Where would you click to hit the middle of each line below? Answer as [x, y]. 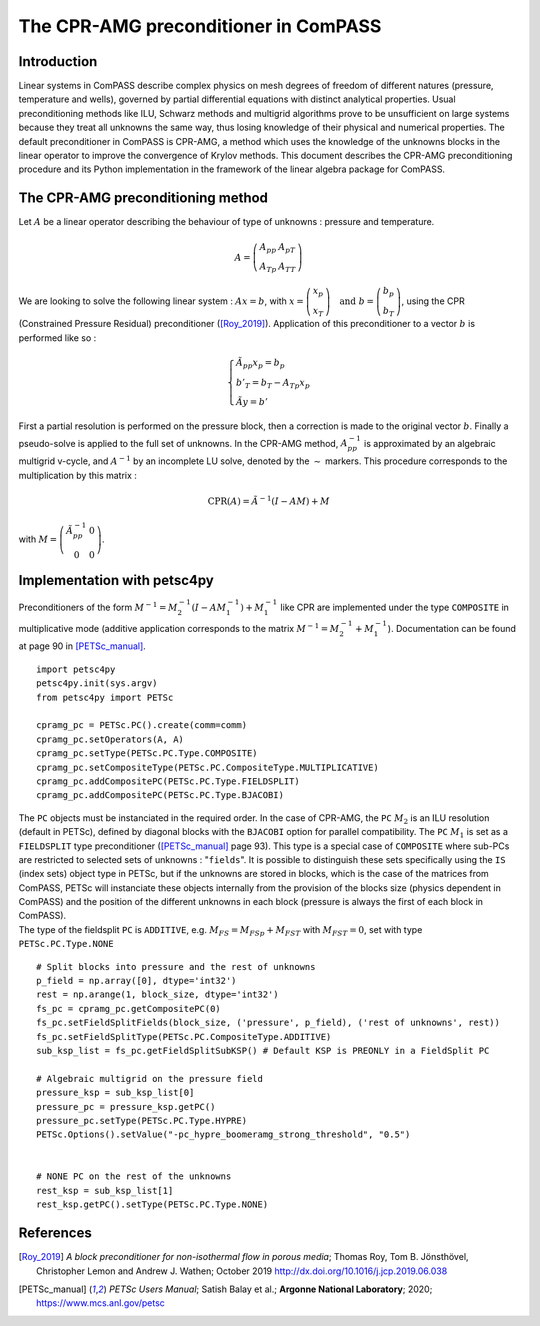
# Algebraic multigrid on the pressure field [150, 1078]
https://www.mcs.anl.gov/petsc [100, 1303]
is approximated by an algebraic [429, 443]
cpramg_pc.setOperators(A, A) [110, 739]
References [55, 1233]
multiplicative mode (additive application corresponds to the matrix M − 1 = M [179, 627]
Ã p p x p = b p [260, 363]
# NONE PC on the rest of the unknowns [134, 1176]
